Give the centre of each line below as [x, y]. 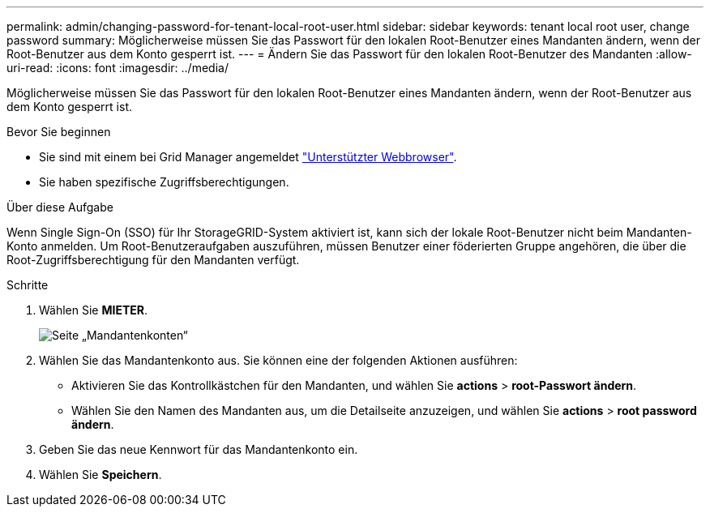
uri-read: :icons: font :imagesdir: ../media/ [118, 68]
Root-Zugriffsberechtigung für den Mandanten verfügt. [153, 260]
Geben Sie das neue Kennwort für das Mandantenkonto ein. [199, 449]
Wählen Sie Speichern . [101, 475]
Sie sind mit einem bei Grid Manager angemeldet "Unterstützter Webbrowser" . [248, 157]
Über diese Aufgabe [60, 207]
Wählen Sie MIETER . [94, 310]
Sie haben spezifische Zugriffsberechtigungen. [164, 182]
